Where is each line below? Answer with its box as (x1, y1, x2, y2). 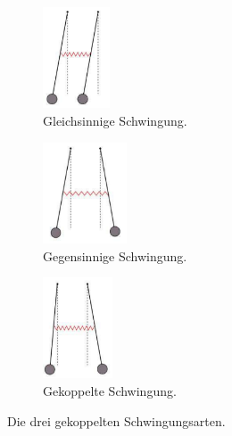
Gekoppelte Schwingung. (43, 382, 177, 400)
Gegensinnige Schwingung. (43, 246, 187, 265)
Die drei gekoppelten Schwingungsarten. (7, 411, 226, 430)
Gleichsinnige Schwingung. (43, 111, 187, 129)
